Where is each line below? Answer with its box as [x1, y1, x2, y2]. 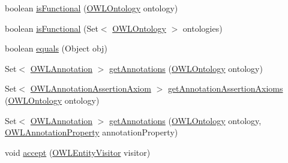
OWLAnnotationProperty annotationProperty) [5, 126, 178, 138]
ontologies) [182, 22, 223, 34]
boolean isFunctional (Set [5, 22, 98, 34]
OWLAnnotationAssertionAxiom [30, 82, 151, 95]
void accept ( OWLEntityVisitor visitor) [5, 146, 151, 158]
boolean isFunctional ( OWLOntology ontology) [5, 2, 178, 14]
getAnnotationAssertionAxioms [167, 82, 283, 95]
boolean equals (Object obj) [5, 42, 107, 55]
